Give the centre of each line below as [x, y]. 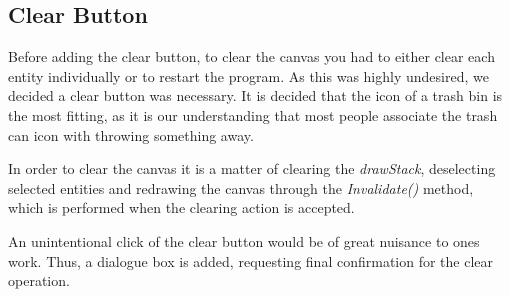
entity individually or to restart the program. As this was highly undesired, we [248, 75]
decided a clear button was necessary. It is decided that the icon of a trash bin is [255, 95]
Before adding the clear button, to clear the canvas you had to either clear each [251, 56]
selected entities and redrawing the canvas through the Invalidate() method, [241, 187]
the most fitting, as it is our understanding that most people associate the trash [253, 114]
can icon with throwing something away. [131, 134]
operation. [39, 280]
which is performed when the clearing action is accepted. [181, 207]
